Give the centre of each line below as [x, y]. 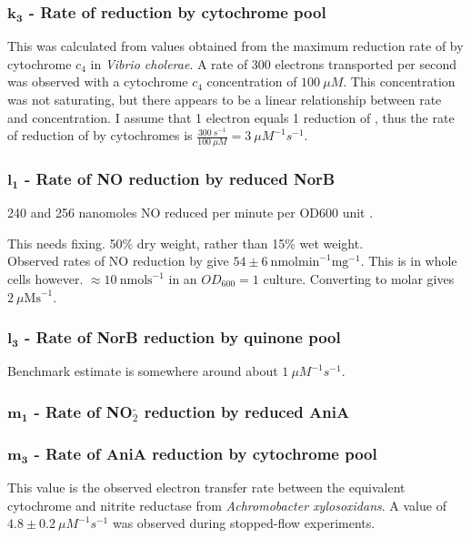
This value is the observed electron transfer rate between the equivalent [206, 487]
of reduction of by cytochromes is [100, 135]
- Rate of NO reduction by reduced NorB [180, 178]
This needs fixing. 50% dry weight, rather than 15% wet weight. [185, 243]
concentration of [252, 81]
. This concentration [399, 81]
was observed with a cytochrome [98, 81]
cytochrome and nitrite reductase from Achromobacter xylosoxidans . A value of [227, 505]
